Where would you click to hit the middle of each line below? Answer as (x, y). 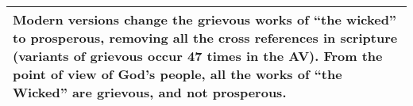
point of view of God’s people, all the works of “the (178, 74)
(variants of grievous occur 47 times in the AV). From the (198, 56)
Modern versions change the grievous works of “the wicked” (205, 19)
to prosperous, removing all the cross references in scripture (205, 38)
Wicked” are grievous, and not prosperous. (150, 92)
